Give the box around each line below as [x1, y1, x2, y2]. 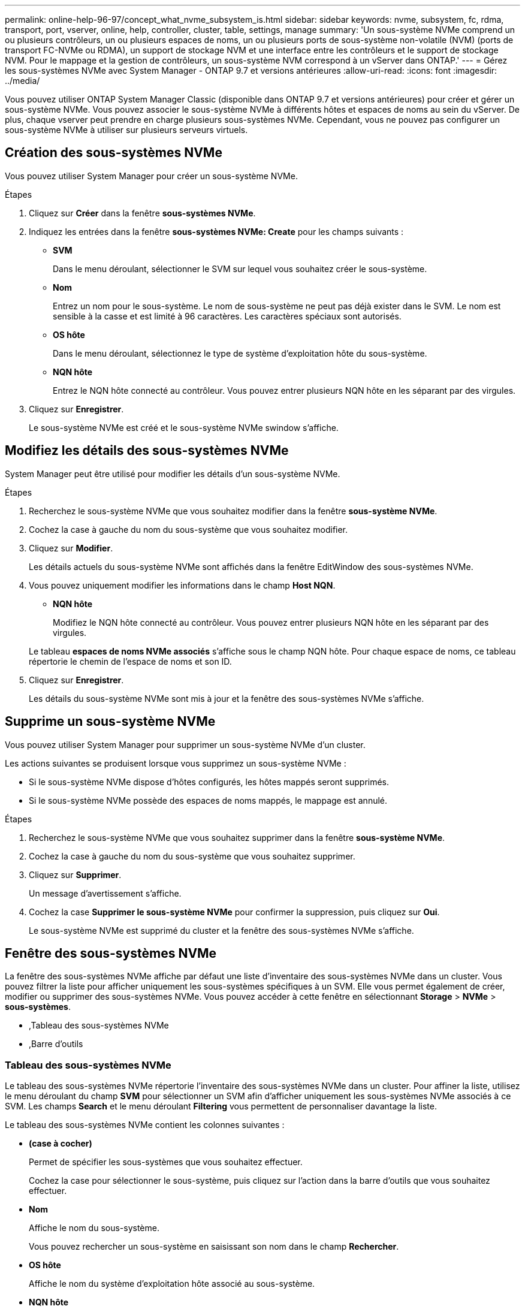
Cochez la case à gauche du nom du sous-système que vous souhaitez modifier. [29, 524, 348, 535]
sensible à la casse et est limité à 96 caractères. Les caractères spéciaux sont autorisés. [53, 310, 402, 321]
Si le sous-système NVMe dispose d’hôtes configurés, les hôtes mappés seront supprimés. [29, 776, 390, 787]
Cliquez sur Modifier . [29, 542, 113, 553]
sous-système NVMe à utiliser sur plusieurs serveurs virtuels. [5, 125, 248, 135]
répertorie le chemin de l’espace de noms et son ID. [29, 656, 232, 666]
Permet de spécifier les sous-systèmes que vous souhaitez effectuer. [29, 1157, 303, 1168]
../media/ [5, 76, 40, 86]
